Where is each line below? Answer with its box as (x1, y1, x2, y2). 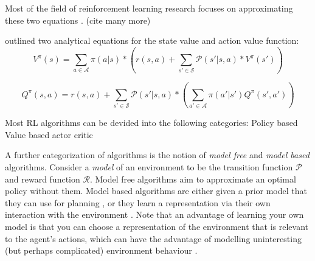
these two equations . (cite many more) (5, 13, 151, 26)
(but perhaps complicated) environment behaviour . (5, 244, 198, 257)
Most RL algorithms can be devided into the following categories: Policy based (5, 116, 298, 129)
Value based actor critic (5, 128, 93, 141)
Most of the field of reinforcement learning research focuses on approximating (5, 2, 293, 14)
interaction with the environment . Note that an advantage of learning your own (5, 208, 304, 221)
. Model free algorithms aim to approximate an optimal (89, 172, 296, 185)
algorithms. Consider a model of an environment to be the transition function (5, 161, 293, 173)
